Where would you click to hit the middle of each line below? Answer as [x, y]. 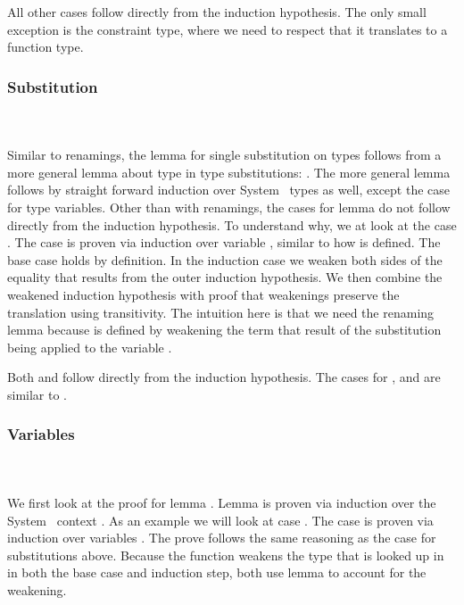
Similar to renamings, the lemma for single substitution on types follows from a [224, 155]
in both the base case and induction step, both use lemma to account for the [217, 572]
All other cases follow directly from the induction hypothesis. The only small [217, 12]
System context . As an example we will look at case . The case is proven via [220, 520]
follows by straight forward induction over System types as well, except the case [229, 190]
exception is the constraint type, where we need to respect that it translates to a [228, 29]
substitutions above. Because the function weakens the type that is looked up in [226, 555]
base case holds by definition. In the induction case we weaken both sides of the [225, 259]
